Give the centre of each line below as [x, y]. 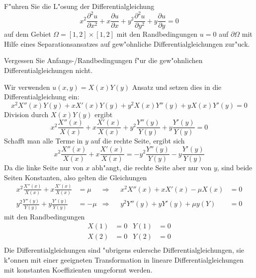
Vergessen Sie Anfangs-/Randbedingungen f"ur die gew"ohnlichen [103, 60]
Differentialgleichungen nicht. [48, 70]
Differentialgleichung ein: [42, 97]
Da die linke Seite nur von [44, 168]
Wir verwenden [27, 87]
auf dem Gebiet [28, 34]
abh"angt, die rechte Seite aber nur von [152, 168]
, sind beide [235, 168]
